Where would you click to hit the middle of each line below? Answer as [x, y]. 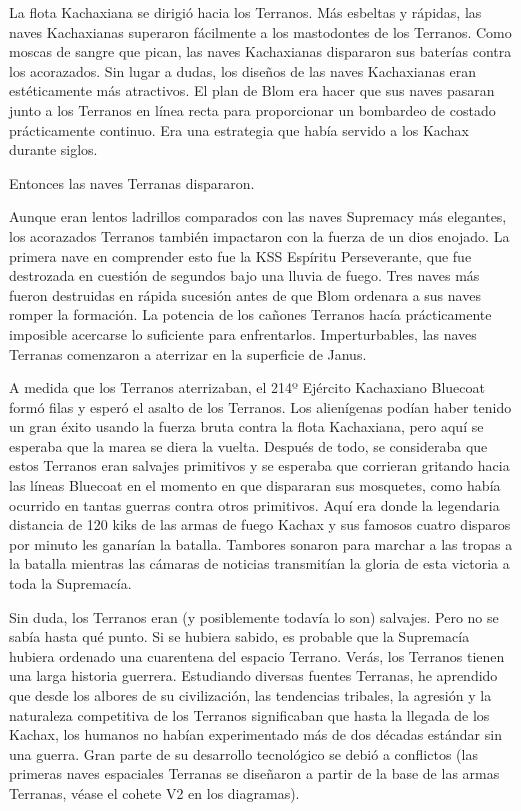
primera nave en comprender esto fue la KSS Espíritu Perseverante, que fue [240, 255]
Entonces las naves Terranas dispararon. [132, 182]
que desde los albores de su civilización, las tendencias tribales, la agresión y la [250, 695]
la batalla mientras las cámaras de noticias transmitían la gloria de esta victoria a [259, 563]
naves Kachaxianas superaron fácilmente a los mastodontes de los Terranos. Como [260, 31]
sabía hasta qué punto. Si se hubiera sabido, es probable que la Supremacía [239, 636]
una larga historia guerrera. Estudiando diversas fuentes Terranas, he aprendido [253, 675]
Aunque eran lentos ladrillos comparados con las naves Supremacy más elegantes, [258, 216]
